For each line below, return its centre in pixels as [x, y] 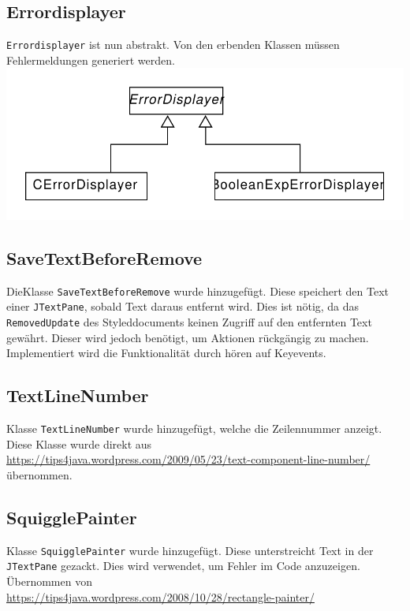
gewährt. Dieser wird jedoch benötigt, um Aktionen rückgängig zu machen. [188, 337]
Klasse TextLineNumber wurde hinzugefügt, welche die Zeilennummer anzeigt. [194, 428]
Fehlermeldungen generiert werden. [91, 60]
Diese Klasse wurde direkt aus [79, 443]
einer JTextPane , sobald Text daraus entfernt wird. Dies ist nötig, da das [183, 306]
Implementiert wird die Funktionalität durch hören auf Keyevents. [166, 353]
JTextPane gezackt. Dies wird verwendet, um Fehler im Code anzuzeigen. [183, 566]
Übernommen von [49, 581]
